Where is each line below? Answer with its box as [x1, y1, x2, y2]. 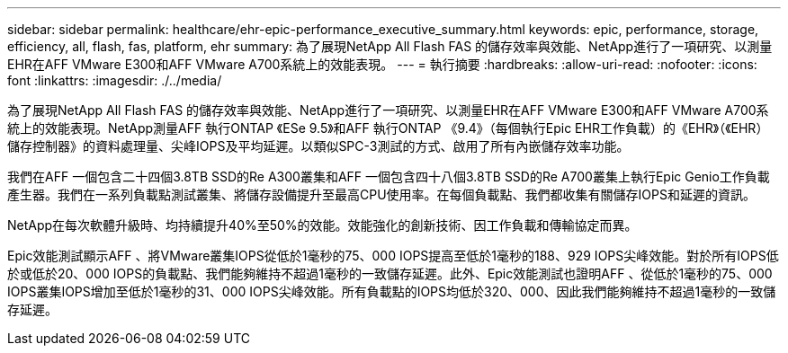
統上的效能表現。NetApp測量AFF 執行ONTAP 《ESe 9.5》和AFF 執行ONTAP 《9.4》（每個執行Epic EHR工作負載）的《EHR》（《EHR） [7, 120, 769, 136]
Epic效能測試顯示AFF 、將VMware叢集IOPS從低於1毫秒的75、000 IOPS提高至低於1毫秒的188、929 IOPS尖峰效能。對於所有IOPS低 [7, 248, 779, 263]
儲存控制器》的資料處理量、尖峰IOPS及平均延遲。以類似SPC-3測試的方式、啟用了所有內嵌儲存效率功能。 [7, 138, 630, 154]
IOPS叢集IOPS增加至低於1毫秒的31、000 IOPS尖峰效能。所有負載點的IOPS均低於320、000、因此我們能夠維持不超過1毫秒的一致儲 [7, 284, 776, 299]
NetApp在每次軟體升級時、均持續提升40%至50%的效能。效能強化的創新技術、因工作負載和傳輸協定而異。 [7, 217, 638, 233]
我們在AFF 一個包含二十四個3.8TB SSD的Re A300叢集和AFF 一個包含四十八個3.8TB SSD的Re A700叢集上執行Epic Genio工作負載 [7, 169, 770, 184]
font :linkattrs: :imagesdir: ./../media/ [7, 73, 222, 88]
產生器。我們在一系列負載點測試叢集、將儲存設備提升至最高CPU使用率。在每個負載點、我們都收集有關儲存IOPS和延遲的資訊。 [7, 187, 756, 202]
